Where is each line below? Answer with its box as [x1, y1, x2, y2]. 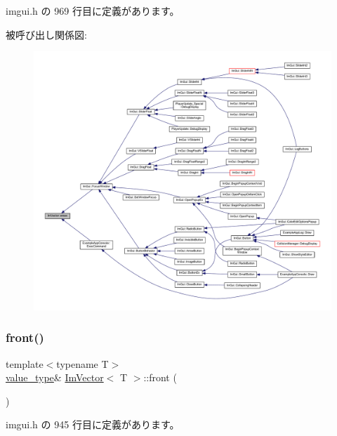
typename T [56, 356, 109, 371]
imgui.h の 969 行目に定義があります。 [6, 4, 180, 18]
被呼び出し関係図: [6, 27, 87, 41]
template [6, 356, 44, 371]
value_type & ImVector [6, 370, 104, 385]
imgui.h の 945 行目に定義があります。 [6, 417, 180, 432]
